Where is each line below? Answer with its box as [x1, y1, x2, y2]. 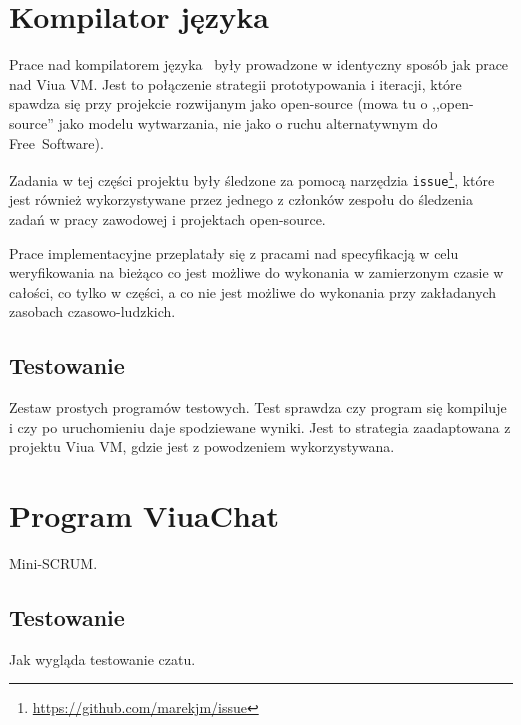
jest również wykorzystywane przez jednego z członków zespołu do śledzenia [9, 189, 473, 210]
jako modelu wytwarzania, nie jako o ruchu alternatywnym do [58, 112, 438, 133]
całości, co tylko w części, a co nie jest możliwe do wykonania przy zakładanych [9, 281, 497, 302]
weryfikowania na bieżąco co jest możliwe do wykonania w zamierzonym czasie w [9, 262, 504, 283]
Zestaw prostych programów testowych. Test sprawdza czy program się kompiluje [9, 397, 507, 418]
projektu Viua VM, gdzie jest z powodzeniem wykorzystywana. [9, 436, 395, 457]
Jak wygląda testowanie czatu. [9, 648, 196, 669]
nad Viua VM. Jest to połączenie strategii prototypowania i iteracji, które [9, 73, 462, 94]
